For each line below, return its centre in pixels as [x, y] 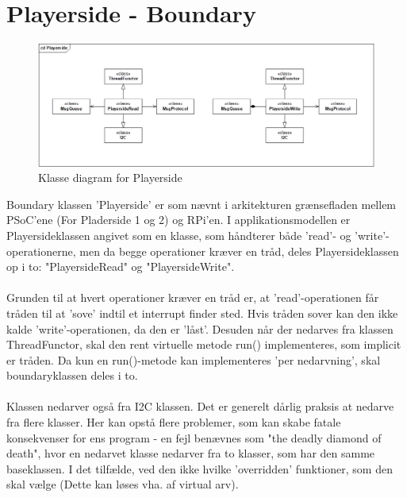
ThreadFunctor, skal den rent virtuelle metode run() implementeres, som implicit [204, 344]
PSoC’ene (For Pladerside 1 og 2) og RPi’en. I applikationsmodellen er [179, 220]
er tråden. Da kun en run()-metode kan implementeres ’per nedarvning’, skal [194, 359]
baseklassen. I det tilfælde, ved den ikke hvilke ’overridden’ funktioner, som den [200, 468]
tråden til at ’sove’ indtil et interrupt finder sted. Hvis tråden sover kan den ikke [202, 313]
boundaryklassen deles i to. [72, 375]
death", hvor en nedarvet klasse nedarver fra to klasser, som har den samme [191, 453]
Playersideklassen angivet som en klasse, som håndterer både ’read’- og [179, 235]
